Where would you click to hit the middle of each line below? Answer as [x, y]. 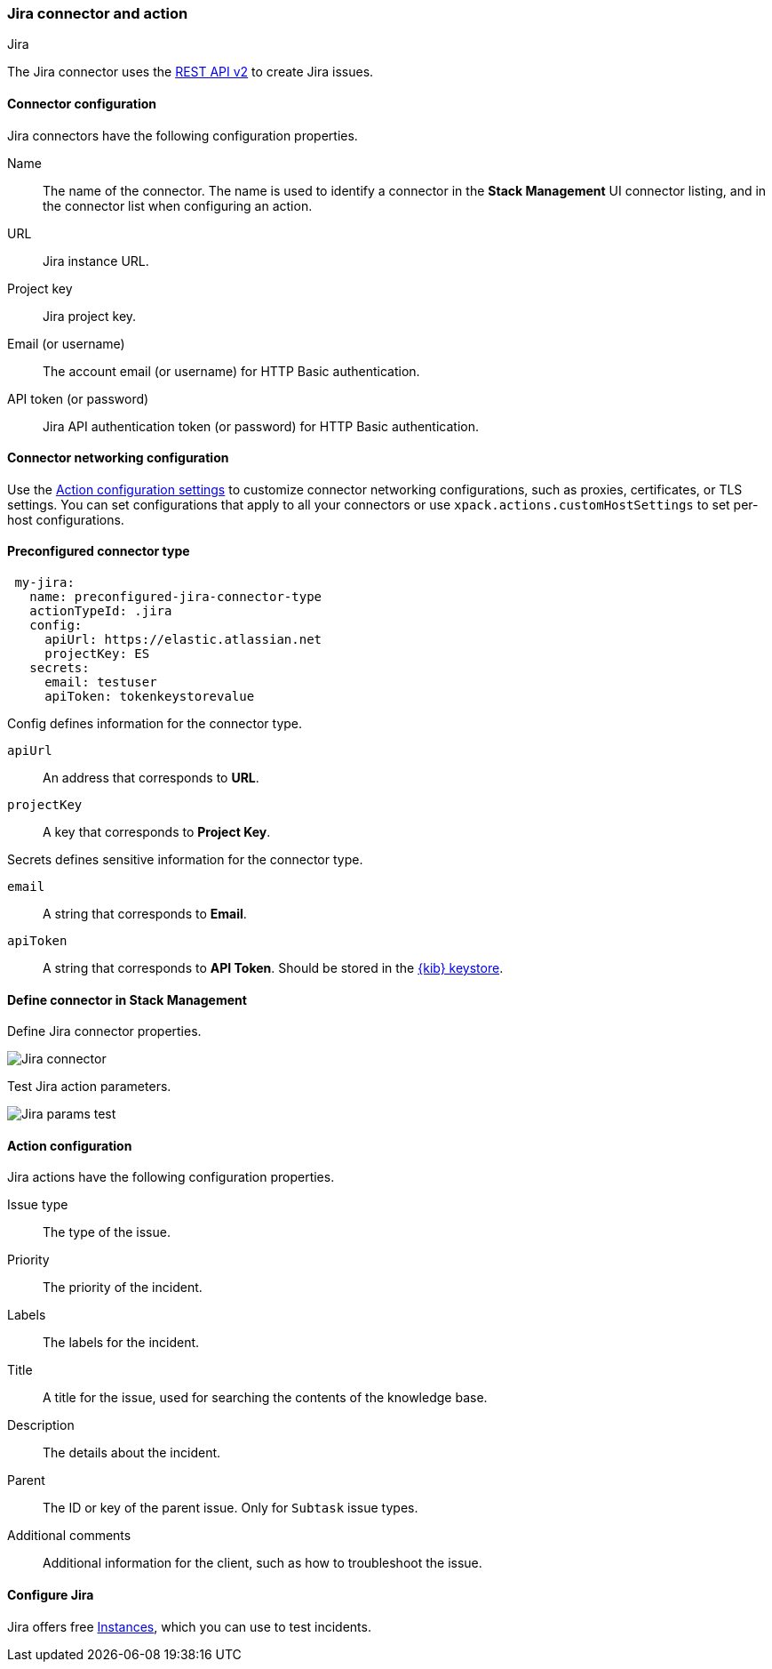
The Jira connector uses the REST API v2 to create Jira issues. [191, 72]
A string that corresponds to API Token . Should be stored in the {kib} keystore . [273, 968]
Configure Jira [51, 1595]
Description [41, 1425]
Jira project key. [90, 316]
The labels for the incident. [121, 1343]
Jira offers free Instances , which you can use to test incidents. [189, 1626]
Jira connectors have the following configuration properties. [183, 135]
